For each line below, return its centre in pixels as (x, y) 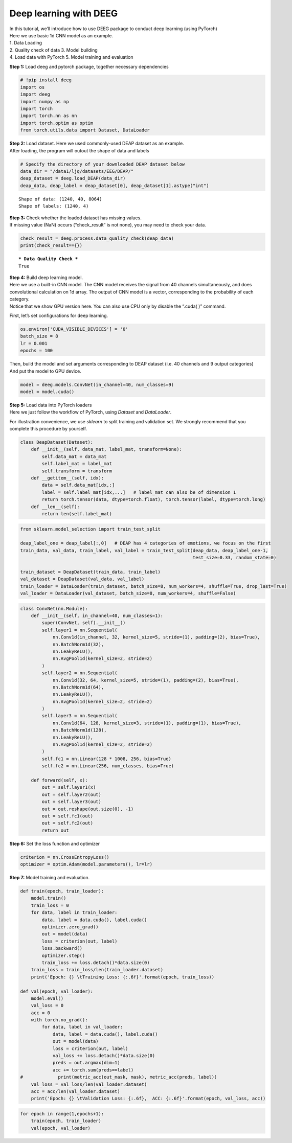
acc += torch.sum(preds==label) (93, 1070)
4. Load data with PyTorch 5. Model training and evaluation (71, 57)
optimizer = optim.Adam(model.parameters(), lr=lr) (86, 864)
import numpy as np (44, 101)
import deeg (35, 94)
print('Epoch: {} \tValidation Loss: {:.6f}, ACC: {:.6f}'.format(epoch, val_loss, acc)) (148, 1099)
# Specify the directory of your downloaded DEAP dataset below (103, 164)
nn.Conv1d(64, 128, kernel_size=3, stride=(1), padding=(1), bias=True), (147, 723)
